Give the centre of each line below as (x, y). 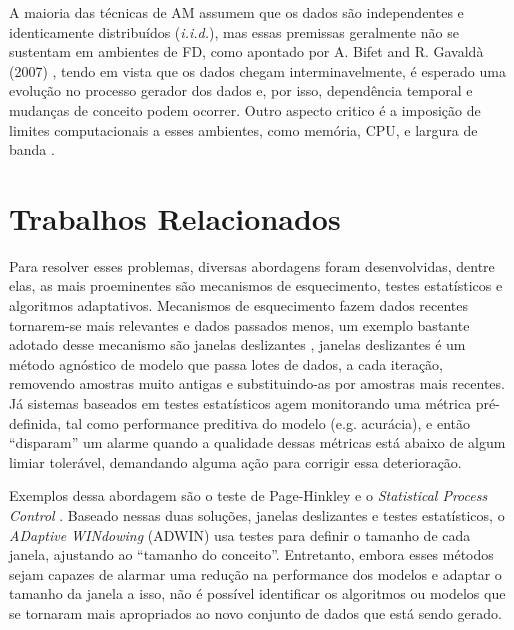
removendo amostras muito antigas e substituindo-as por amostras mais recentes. (257, 383)
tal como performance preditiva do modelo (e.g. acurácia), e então (267, 422)
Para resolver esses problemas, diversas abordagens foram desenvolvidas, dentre (252, 265)
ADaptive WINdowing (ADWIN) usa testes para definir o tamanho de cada (240, 534)
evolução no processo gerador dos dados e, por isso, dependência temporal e (241, 90)
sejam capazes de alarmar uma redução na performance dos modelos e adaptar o (255, 573)
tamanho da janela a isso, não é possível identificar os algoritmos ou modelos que (257, 593)
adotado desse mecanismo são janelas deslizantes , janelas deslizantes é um (237, 344)
